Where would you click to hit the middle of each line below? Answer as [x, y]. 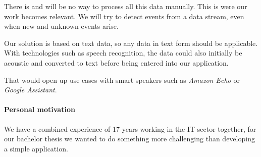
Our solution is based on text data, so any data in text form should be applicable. [131, 43]
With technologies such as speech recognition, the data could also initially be [123, 53]
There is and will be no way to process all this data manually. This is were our [126, 6]
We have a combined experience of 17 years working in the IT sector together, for [130, 128]
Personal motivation [40, 109]
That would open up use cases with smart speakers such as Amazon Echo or [122, 80]
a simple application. [36, 148]
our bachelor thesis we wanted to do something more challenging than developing [129, 139]
